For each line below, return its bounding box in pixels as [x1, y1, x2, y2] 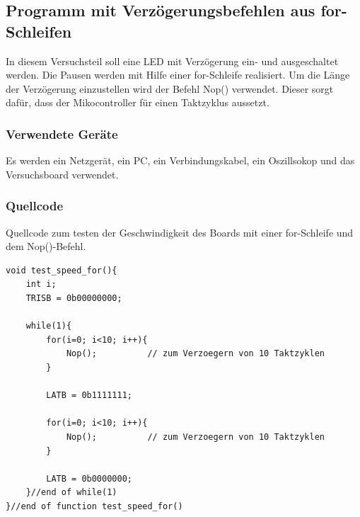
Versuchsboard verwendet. [6, 166, 119, 181]
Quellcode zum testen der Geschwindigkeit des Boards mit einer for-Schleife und [6, 225, 354, 239]
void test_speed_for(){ [6, 265, 117, 275]
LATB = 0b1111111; [46, 390, 132, 401]
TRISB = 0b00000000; [25, 292, 122, 303]
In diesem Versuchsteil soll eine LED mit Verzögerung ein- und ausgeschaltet [6, 53, 339, 68]
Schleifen [6, 20, 72, 42]
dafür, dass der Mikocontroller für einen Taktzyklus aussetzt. [6, 95, 269, 110]
